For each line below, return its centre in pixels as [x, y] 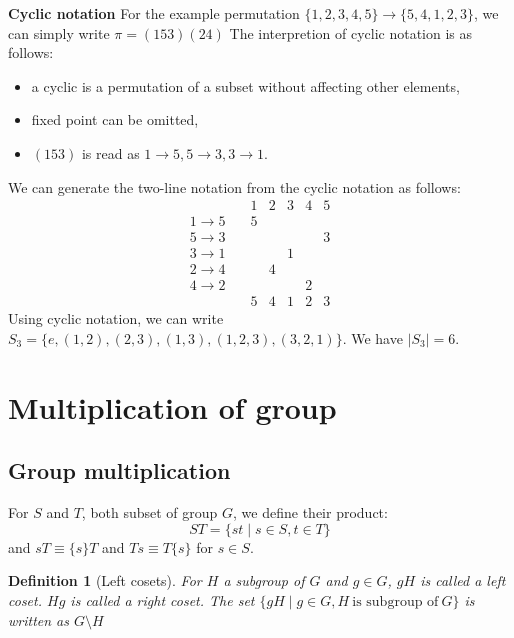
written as [38, 619]
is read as [110, 152]
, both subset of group [149, 512]
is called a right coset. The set [162, 599]
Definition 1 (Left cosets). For [105, 580]
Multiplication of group [172, 406]
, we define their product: [310, 512]
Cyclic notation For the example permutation [154, 13]
